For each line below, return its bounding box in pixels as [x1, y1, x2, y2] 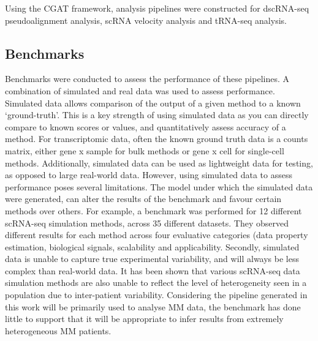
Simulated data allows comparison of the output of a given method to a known [5, 96, 301, 109]
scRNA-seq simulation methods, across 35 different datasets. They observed [5, 216, 289, 229]
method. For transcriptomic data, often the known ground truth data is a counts [5, 132, 308, 145]
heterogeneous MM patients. [5, 324, 112, 337]
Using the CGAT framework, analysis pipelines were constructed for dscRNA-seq [5, 2, 309, 14]
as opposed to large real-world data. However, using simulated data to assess [5, 168, 292, 181]
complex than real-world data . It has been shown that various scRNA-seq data [5, 264, 300, 277]
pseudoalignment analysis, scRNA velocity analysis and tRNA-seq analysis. [5, 13, 287, 26]
